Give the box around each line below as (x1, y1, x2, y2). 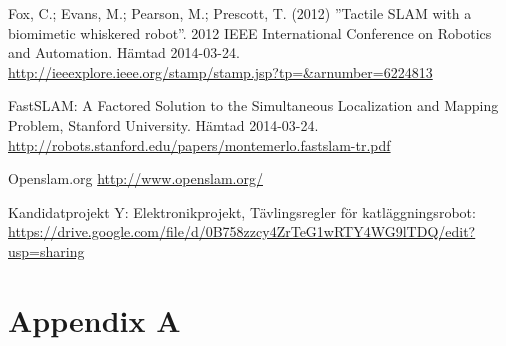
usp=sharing (8, 240, 85, 261)
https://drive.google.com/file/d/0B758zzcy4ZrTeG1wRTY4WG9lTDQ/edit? (8, 221, 476, 242)
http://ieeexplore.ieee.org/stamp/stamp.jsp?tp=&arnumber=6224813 (8, 61, 433, 82)
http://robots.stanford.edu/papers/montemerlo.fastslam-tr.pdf (8, 134, 391, 155)
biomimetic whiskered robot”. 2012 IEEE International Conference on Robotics (8, 22, 492, 43)
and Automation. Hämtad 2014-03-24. (8, 42, 240, 63)
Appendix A (8, 299, 181, 340)
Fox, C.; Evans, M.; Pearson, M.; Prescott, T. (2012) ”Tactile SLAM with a (8, 3, 472, 23)
